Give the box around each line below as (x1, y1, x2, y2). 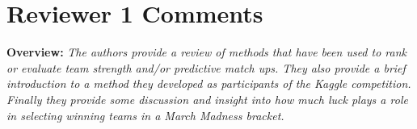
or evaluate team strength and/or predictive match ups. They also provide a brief (6, 59, 406, 76)
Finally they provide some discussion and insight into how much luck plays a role (6, 90, 408, 107)
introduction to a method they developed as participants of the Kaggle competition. (6, 75, 411, 92)
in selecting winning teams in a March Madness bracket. (6, 106, 284, 123)
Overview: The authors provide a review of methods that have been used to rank (6, 44, 406, 60)
